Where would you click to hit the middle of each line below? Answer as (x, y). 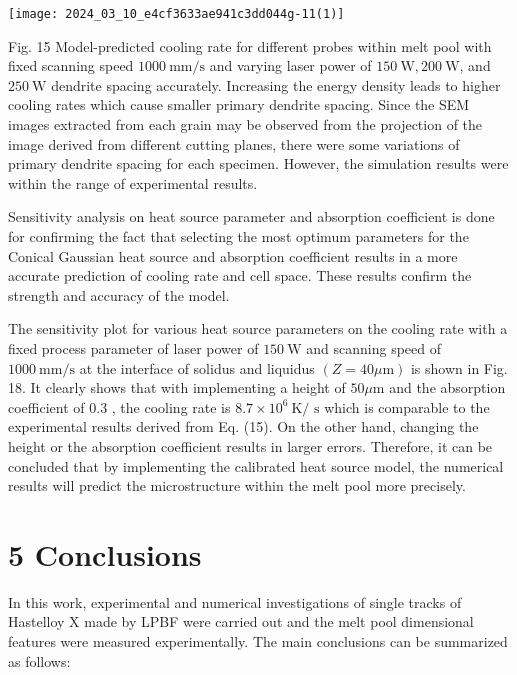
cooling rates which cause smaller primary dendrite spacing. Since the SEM (239, 104)
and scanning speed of (374, 347)
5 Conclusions (105, 553)
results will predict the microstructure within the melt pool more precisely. (237, 485)
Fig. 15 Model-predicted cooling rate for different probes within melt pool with (250, 45)
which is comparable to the (407, 406)
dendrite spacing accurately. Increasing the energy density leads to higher (276, 84)
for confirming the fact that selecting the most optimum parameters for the (238, 236)
